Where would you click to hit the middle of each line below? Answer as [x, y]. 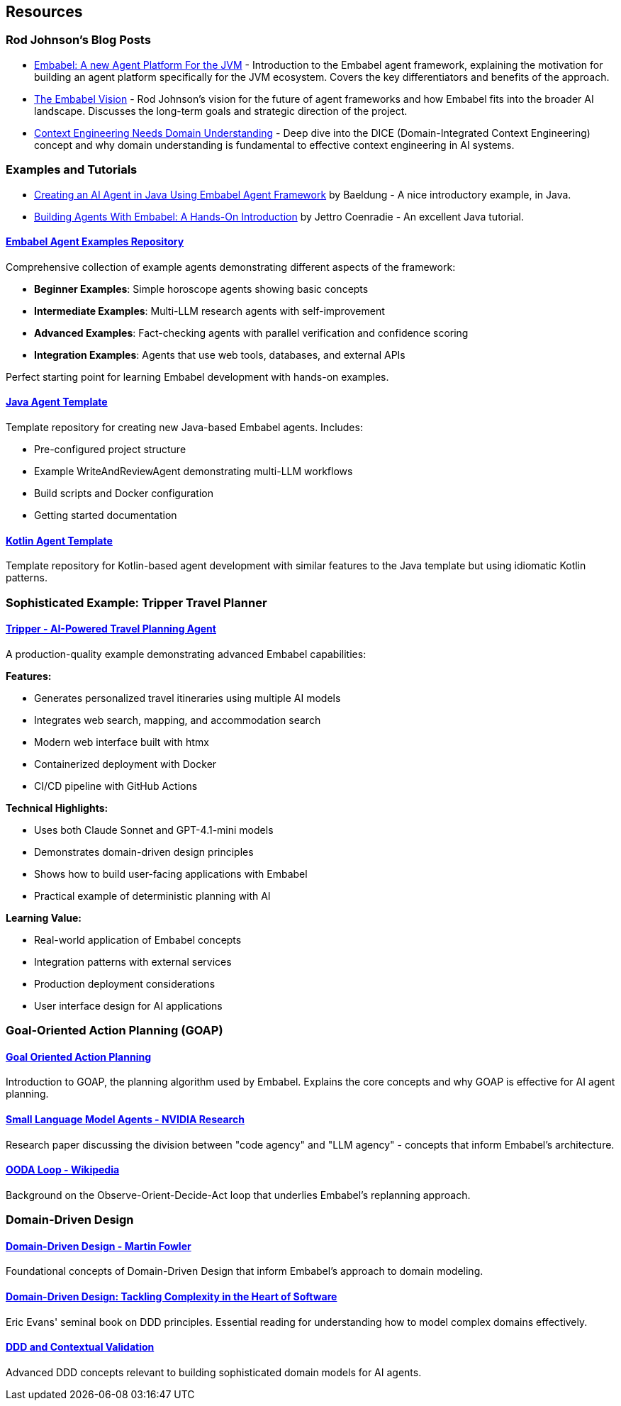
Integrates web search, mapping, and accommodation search [178, 720]
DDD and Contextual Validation [80, 1347]
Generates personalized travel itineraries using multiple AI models [188, 698]
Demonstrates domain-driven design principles [144, 852]
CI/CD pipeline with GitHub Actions [116, 786]
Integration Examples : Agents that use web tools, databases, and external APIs [220, 355]
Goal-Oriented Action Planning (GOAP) [114, 1031]
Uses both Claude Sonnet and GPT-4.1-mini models [154, 830]
